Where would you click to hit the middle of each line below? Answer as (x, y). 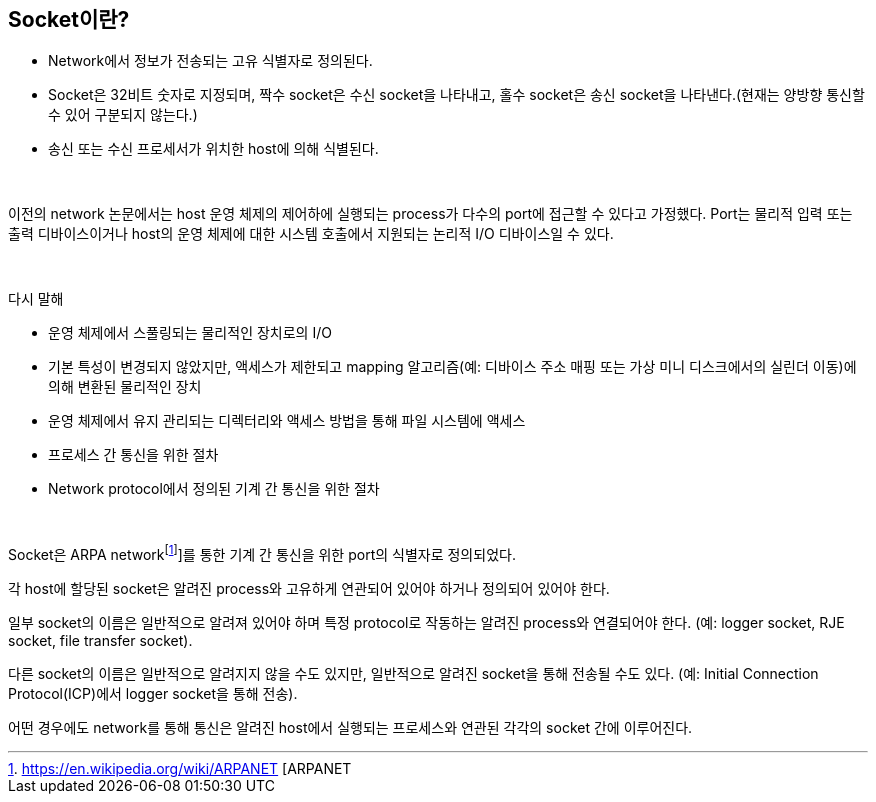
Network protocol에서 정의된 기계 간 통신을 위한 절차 (214, 489)
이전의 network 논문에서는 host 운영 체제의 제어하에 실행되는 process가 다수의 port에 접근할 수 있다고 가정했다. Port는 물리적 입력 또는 (430, 214)
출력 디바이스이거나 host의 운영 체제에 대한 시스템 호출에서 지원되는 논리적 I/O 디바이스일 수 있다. (311, 234)
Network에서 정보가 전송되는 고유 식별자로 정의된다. (210, 61)
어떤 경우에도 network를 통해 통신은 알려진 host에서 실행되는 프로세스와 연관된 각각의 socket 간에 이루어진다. (350, 728)
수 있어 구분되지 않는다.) (123, 115)
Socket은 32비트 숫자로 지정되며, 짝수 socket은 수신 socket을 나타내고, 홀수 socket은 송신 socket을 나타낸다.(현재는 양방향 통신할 (456, 95)
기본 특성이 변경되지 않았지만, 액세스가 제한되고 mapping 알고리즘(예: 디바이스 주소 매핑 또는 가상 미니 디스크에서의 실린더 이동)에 (452, 367)
